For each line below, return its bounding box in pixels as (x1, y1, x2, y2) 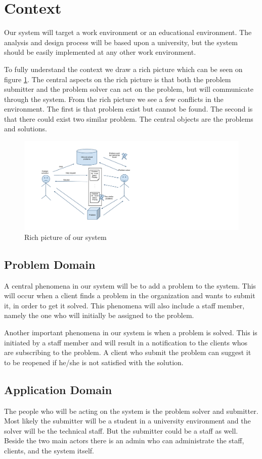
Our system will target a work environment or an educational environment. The (4, 27, 252, 38)
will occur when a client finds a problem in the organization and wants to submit (4, 290, 255, 301)
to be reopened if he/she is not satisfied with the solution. (4, 357, 184, 367)
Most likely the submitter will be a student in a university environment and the (4, 415, 251, 426)
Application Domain (4, 381, 112, 397)
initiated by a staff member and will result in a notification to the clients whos (4, 337, 248, 347)
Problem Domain (4, 256, 96, 272)
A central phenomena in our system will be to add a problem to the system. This (4, 280, 256, 291)
